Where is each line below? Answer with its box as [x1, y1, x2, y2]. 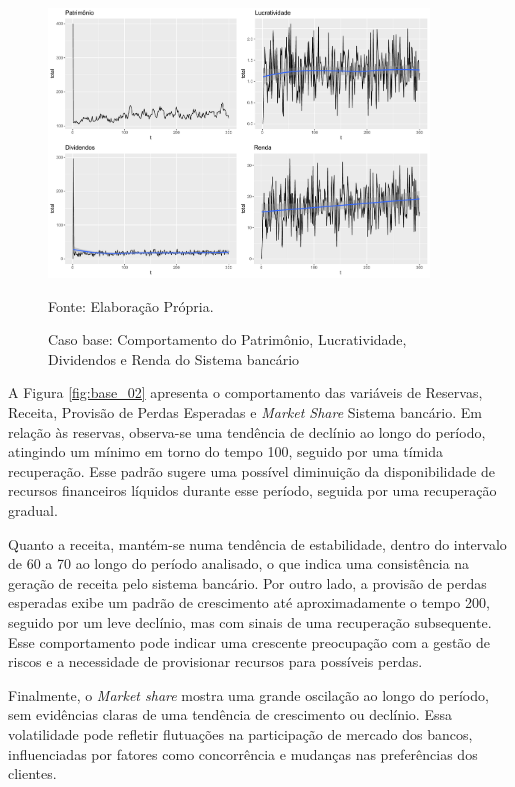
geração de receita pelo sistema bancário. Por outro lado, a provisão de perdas [8, 572, 487, 593]
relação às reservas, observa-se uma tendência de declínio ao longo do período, [8, 421, 486, 442]
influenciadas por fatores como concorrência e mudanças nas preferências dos [8, 743, 478, 764]
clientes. [8, 763, 57, 784]
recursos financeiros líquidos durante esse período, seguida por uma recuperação [8, 480, 497, 501]
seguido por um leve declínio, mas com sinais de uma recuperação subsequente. [8, 611, 492, 632]
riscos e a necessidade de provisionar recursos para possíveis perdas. [8, 651, 423, 672]
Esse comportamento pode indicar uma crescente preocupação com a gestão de [8, 631, 491, 652]
